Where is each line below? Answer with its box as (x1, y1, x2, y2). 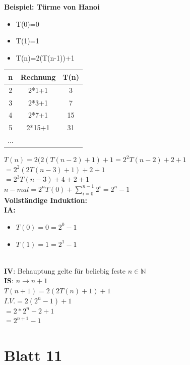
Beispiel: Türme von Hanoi (4, 2, 100, 12)
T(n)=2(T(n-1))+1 (16, 52, 75, 63)
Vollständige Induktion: (4, 194, 88, 205)
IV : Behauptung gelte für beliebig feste (4, 265, 126, 276)
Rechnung (20, 71, 56, 82)
